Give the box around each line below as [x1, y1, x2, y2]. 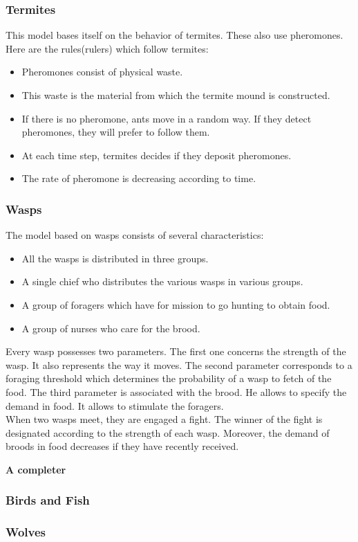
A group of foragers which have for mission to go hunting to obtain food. [21, 297, 330, 311]
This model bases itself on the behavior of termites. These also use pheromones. [6, 28, 343, 42]
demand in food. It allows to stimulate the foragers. [6, 398, 224, 413]
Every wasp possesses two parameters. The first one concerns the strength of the [6, 344, 346, 359]
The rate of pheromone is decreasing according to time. [21, 171, 256, 186]
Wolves [6, 523, 46, 541]
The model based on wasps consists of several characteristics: [6, 228, 264, 242]
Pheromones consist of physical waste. [21, 64, 183, 79]
